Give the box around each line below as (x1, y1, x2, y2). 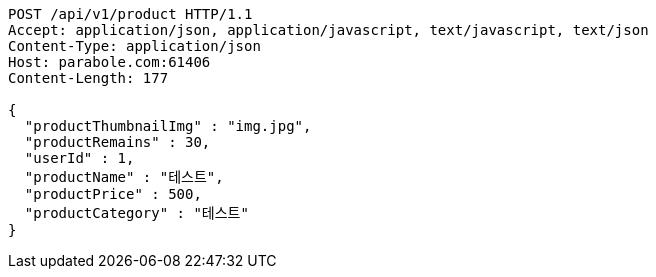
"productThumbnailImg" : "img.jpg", (24, 118, 312, 134)
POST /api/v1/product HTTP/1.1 (8, 6, 253, 22)
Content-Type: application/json (8, 38, 261, 54)
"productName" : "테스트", (24, 169, 224, 185)
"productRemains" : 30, (24, 134, 211, 150)
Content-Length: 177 (8, 70, 169, 86)
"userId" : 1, (24, 150, 135, 166)
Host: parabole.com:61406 (8, 54, 211, 70)
